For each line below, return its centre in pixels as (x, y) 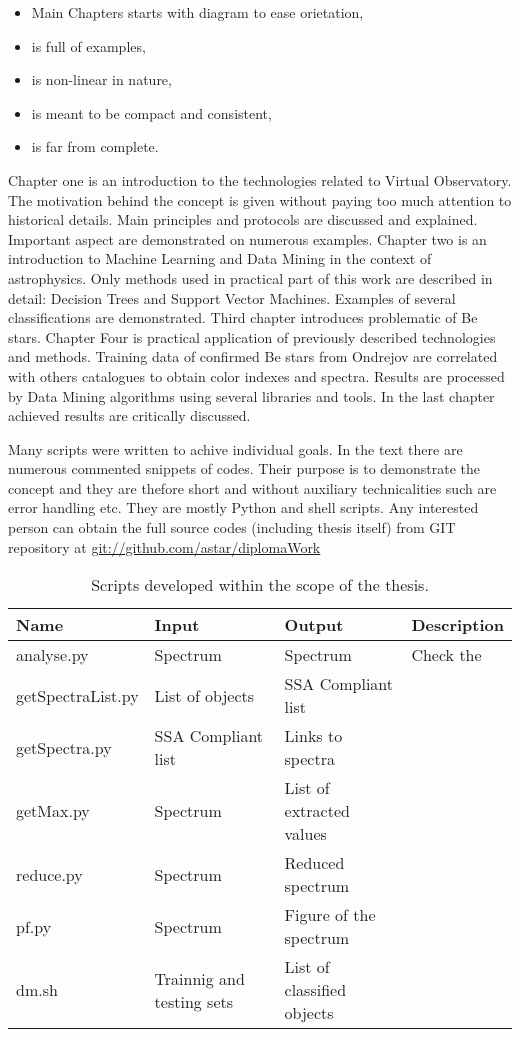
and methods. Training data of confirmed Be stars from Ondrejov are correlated (253, 356)
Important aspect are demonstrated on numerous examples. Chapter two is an (247, 238)
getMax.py (53, 811)
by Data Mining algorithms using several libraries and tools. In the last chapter (251, 395)
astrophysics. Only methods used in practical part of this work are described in (250, 277)
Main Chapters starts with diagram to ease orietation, (197, 12)
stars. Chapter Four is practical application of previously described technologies (252, 336)
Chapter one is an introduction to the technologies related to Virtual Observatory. (260, 179)
